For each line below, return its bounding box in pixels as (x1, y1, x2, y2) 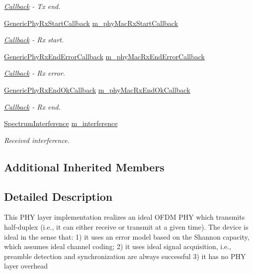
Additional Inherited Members (4, 159, 165, 174)
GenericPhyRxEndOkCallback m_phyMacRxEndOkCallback (4, 84, 190, 95)
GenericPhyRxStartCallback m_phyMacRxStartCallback (4, 17, 178, 28)
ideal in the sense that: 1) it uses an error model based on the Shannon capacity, (4, 231, 250, 242)
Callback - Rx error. (4, 68, 65, 78)
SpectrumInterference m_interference (4, 118, 118, 129)
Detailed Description (4, 188, 113, 204)
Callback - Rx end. (4, 101, 61, 112)
